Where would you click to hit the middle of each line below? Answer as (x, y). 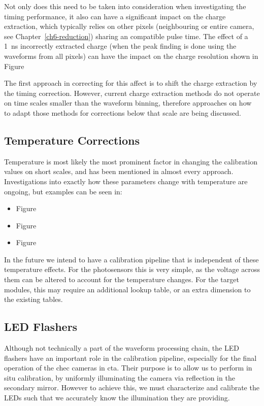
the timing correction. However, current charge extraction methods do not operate (132, 93)
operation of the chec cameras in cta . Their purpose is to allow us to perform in (128, 368)
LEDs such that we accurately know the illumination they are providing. (117, 398)
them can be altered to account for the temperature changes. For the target (122, 279)
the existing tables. (34, 299)
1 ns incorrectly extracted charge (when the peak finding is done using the (120, 46)
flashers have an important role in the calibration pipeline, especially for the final (130, 358)
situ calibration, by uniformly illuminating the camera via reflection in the (120, 377)
